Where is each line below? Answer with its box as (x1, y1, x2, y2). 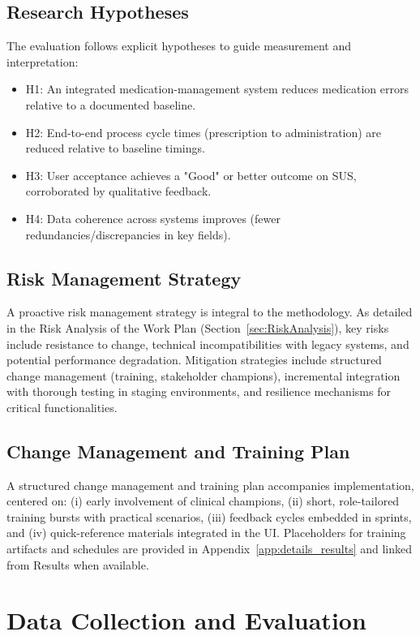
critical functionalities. (6, 398, 118, 415)
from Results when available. (6, 556, 149, 573)
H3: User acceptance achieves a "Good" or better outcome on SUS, (25, 166, 357, 183)
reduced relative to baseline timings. (25, 140, 205, 157)
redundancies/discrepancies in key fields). (25, 226, 231, 243)
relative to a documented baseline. (25, 96, 196, 113)
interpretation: (6, 53, 79, 70)
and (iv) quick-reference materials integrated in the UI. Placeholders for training (6, 524, 406, 541)
